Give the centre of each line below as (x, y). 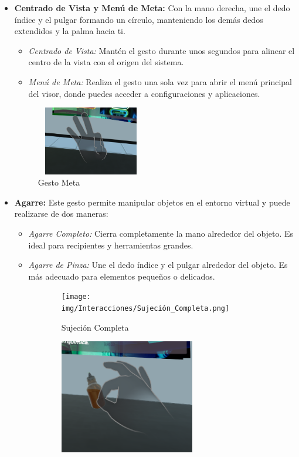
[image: (76, 297)
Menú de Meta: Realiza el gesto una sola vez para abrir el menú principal (160, 81)
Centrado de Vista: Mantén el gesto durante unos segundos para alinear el (162, 50)
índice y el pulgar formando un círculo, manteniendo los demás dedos (139, 19)
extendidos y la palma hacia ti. (70, 31)
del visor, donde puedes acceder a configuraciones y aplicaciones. (144, 93)
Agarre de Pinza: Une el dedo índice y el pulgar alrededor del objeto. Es (158, 265)
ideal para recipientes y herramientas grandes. (111, 245)
